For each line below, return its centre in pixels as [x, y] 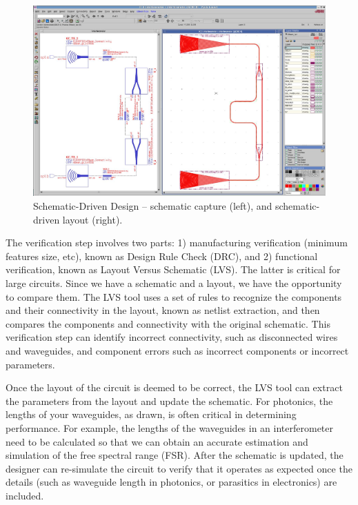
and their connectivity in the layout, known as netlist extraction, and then [163, 310]
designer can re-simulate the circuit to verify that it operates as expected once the [179, 468]
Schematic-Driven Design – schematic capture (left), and [153, 206]
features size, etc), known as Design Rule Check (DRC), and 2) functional [162, 256]
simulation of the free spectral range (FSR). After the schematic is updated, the [175, 455]
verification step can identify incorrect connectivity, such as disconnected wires [172, 337]
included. [25, 495]
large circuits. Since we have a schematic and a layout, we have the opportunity [174, 283]
